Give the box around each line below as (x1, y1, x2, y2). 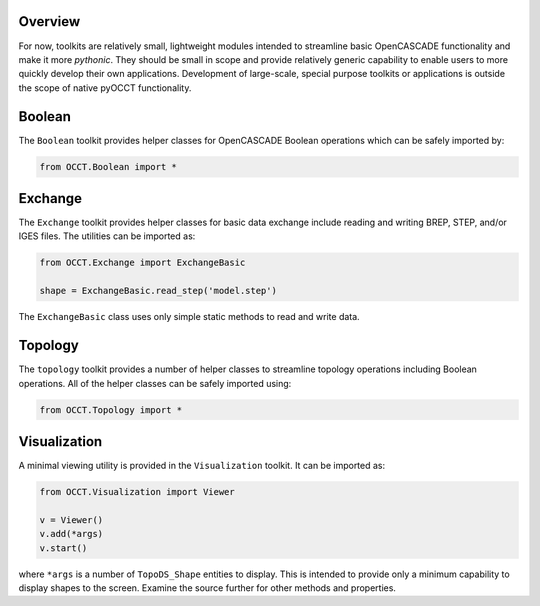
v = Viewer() (39, 514, 104, 525)
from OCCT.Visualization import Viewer (39, 486, 235, 497)
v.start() (39, 542, 88, 554)
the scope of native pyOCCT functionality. (18, 81, 192, 94)
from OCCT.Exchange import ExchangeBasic (39, 257, 246, 269)
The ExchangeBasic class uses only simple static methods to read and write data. (18, 311, 360, 323)
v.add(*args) (39, 528, 104, 540)
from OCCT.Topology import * (39, 404, 183, 415)
